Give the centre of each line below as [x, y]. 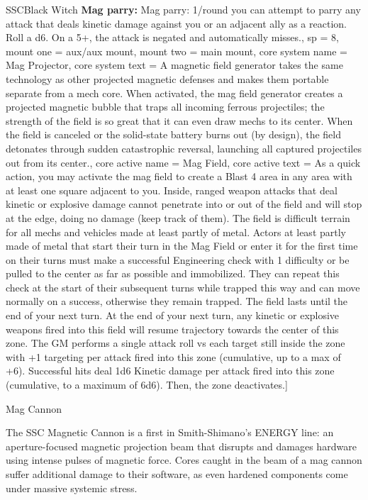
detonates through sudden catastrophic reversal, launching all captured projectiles [184, 148]
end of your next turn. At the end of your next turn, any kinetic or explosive [173, 315]
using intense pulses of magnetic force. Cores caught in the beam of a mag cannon [184, 460]
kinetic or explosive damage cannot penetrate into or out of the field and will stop [184, 204]
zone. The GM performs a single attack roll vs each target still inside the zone [175, 343]
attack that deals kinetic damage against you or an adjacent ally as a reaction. [176, 23]
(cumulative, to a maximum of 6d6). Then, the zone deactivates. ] [147, 385]
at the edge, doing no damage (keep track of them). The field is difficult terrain [178, 217]
